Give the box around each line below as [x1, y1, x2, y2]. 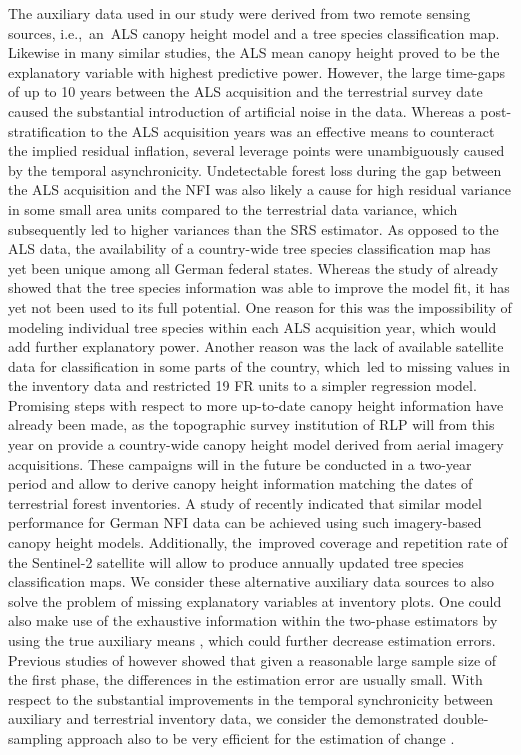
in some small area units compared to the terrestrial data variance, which [8, 198, 458, 219]
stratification [8, 120, 86, 141]
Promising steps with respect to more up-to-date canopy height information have [8, 394, 504, 415]
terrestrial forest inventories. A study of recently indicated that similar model [8, 492, 482, 513]
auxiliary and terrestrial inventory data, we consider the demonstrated [8, 708, 439, 729]
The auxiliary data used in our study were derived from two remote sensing [8, 3, 471, 23]
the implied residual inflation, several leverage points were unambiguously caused [8, 140, 505, 161]
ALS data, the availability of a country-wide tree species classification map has [8, 238, 491, 259]
